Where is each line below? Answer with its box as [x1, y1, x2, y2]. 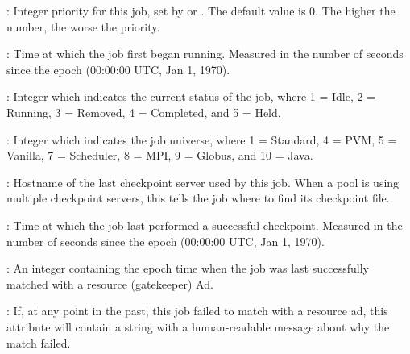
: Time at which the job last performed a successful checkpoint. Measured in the [6, 216, 403, 233]
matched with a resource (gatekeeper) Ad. [6, 275, 213, 292]
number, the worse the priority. [6, 18, 160, 35]
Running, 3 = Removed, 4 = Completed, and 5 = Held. [6, 103, 281, 120]
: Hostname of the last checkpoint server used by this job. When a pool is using [6, 173, 400, 190]
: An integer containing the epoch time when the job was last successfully [6, 260, 369, 277]
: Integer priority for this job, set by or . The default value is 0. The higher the [6, 2, 396, 19]
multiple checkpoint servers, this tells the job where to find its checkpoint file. [6, 189, 390, 206]
